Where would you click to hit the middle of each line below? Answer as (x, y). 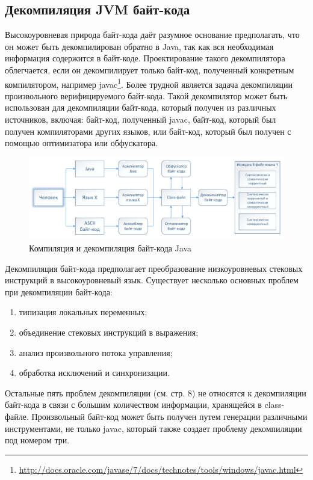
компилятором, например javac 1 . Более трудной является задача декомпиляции (149, 83)
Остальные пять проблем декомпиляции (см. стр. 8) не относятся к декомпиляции (156, 392)
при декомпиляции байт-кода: (59, 291)
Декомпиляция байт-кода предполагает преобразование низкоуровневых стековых (154, 268)
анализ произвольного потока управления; (96, 352)
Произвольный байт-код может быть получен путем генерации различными (169, 416)
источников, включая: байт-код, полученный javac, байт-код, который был (141, 119)
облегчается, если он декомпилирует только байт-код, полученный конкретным (150, 69)
